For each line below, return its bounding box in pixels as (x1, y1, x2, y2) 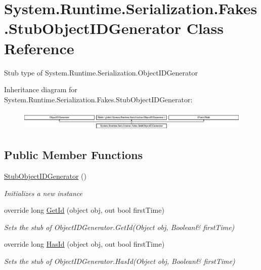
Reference (4, 37, 74, 58)
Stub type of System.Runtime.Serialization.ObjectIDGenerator (4, 67, 198, 78)
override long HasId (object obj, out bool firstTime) (4, 239, 165, 249)
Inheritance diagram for (4, 84, 77, 95)
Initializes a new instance (4, 187, 82, 198)
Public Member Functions (4, 147, 143, 163)
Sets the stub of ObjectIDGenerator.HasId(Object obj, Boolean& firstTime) (4, 256, 235, 266)
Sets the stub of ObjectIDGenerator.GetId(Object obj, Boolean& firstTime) (4, 221, 235, 232)
